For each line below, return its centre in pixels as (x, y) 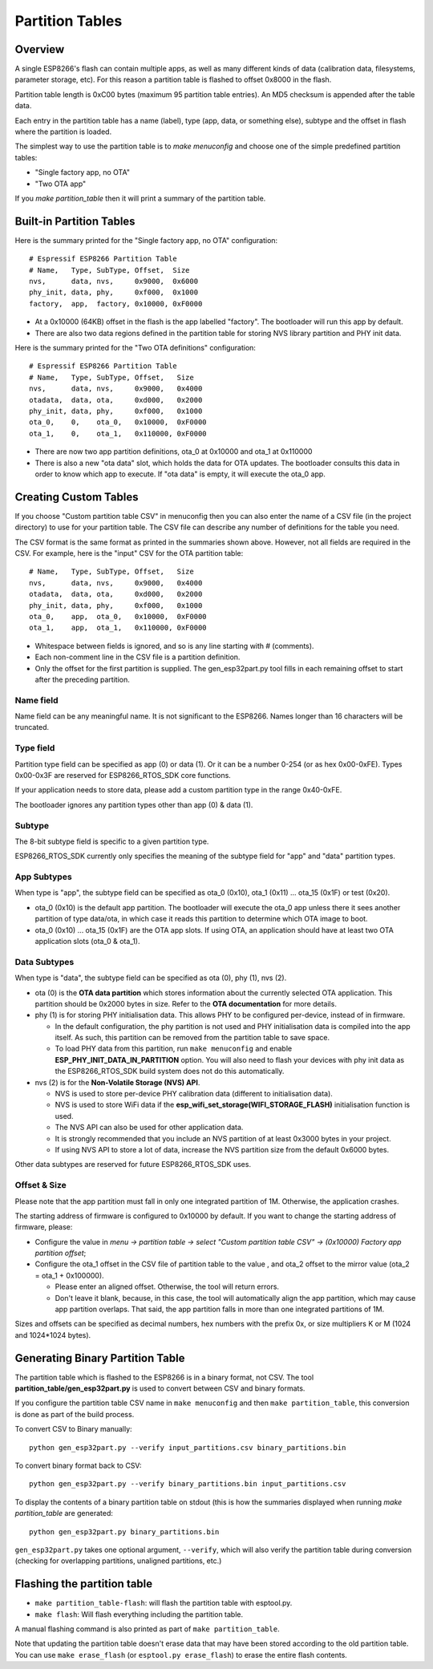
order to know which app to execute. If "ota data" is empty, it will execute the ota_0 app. (180, 474)
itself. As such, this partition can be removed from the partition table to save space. (192, 1038)
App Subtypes (43, 877)
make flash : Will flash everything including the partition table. (139, 1614)
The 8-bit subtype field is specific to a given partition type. (112, 841)
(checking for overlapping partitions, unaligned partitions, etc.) (118, 1561)
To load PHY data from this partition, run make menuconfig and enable (174, 1049)
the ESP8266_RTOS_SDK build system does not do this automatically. (170, 1071)
